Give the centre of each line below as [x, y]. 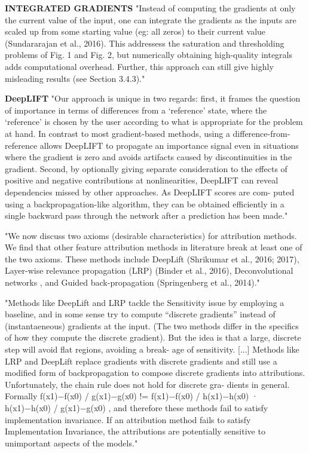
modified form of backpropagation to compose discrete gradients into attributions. [155, 373]
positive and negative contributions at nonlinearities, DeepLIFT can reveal [142, 180]
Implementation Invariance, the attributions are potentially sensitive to [135, 431]
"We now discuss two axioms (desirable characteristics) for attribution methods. [151, 235]
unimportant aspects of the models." [71, 443]
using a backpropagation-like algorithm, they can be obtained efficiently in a [145, 203]
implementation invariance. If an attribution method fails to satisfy [128, 419]
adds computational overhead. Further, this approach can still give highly [139, 66]
